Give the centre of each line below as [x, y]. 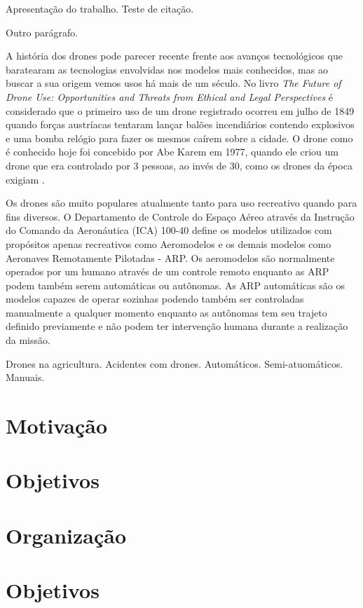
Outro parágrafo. [42, 32]
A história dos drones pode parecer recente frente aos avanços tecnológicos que [174, 56]
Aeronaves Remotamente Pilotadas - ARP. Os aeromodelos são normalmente [170, 257]
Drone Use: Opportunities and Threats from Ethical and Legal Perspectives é [170, 96]
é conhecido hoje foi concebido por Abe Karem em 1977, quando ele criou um [172, 152]
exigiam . [25, 179]
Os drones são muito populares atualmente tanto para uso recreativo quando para [181, 203]
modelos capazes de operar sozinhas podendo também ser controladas [155, 299]
